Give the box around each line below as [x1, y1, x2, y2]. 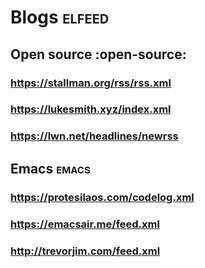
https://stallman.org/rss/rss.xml [10, 76, 172, 90]
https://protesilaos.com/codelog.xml [10, 190, 195, 204]
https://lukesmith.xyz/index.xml [10, 102, 172, 116]
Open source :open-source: [10, 46, 187, 63]
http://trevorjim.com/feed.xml [10, 244, 161, 258]
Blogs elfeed [10, 6, 110, 29]
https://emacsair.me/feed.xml [10, 217, 160, 231]
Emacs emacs [10, 160, 91, 177]
